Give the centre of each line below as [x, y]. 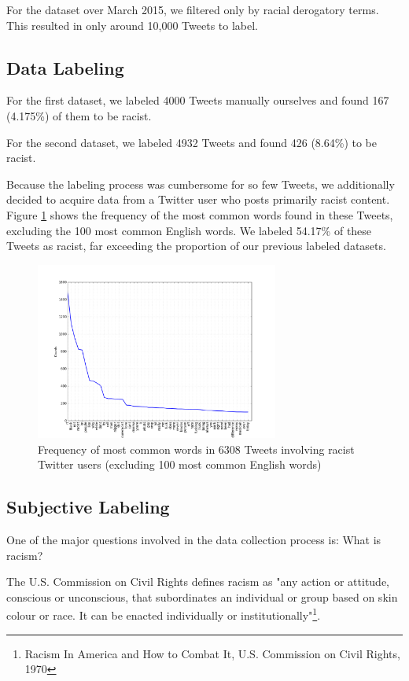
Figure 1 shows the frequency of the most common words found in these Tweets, [200, 214]
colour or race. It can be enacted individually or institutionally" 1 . [164, 614]
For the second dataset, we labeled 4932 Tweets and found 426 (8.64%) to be [192, 142]
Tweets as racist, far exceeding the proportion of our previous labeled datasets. [196, 246]
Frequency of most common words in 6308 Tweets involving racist [196, 449]
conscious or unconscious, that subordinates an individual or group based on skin [202, 596]
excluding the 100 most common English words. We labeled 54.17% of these [189, 230]
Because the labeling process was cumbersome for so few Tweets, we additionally [201, 184]
